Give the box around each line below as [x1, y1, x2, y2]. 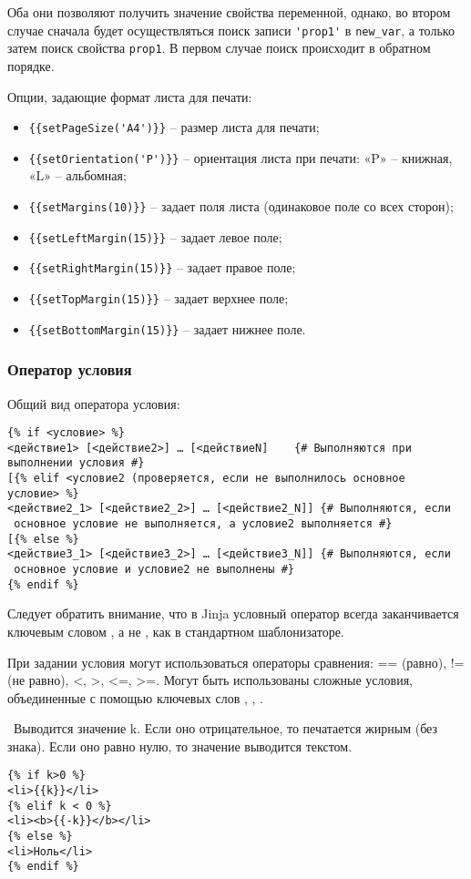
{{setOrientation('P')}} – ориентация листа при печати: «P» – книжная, [28, 148, 453, 167]
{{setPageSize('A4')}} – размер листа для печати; [28, 118, 320, 137]
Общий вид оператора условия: [7, 394, 180, 413]
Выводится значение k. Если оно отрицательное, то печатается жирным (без [13, 719, 437, 738]
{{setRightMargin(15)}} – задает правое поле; [28, 258, 296, 277]
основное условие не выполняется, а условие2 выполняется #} [14, 517, 393, 531]
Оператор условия [7, 358, 132, 381]
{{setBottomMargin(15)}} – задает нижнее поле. [28, 319, 306, 338]
